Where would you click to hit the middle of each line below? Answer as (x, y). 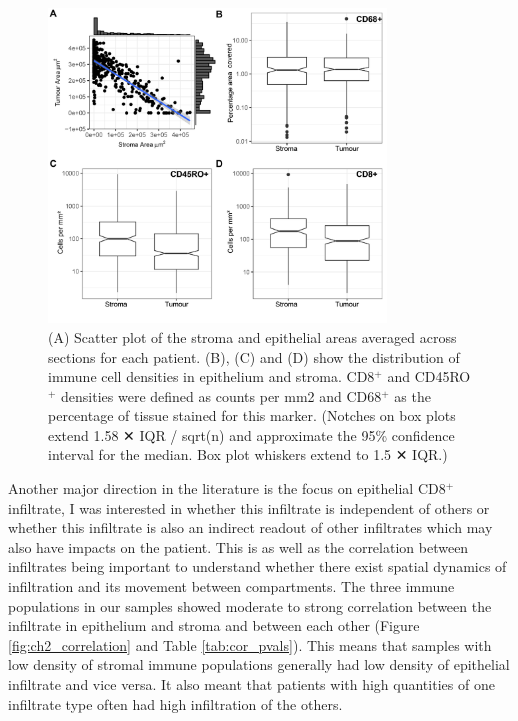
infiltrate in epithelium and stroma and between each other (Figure (214, 625)
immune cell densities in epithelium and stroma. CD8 (211, 376)
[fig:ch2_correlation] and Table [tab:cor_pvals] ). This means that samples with (250, 644)
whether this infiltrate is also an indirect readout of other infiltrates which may (250, 527)
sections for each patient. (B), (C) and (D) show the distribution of (254, 356)
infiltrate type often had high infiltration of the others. (175, 703)
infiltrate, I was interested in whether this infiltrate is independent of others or (249, 507)
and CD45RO (429, 376)
